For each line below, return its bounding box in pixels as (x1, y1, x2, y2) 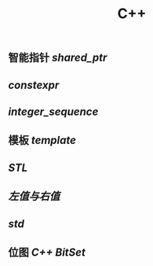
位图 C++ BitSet (8, 246, 86, 259)
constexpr (8, 78, 60, 91)
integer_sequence (8, 105, 99, 118)
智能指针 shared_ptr (8, 51, 107, 65)
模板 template (8, 134, 77, 147)
